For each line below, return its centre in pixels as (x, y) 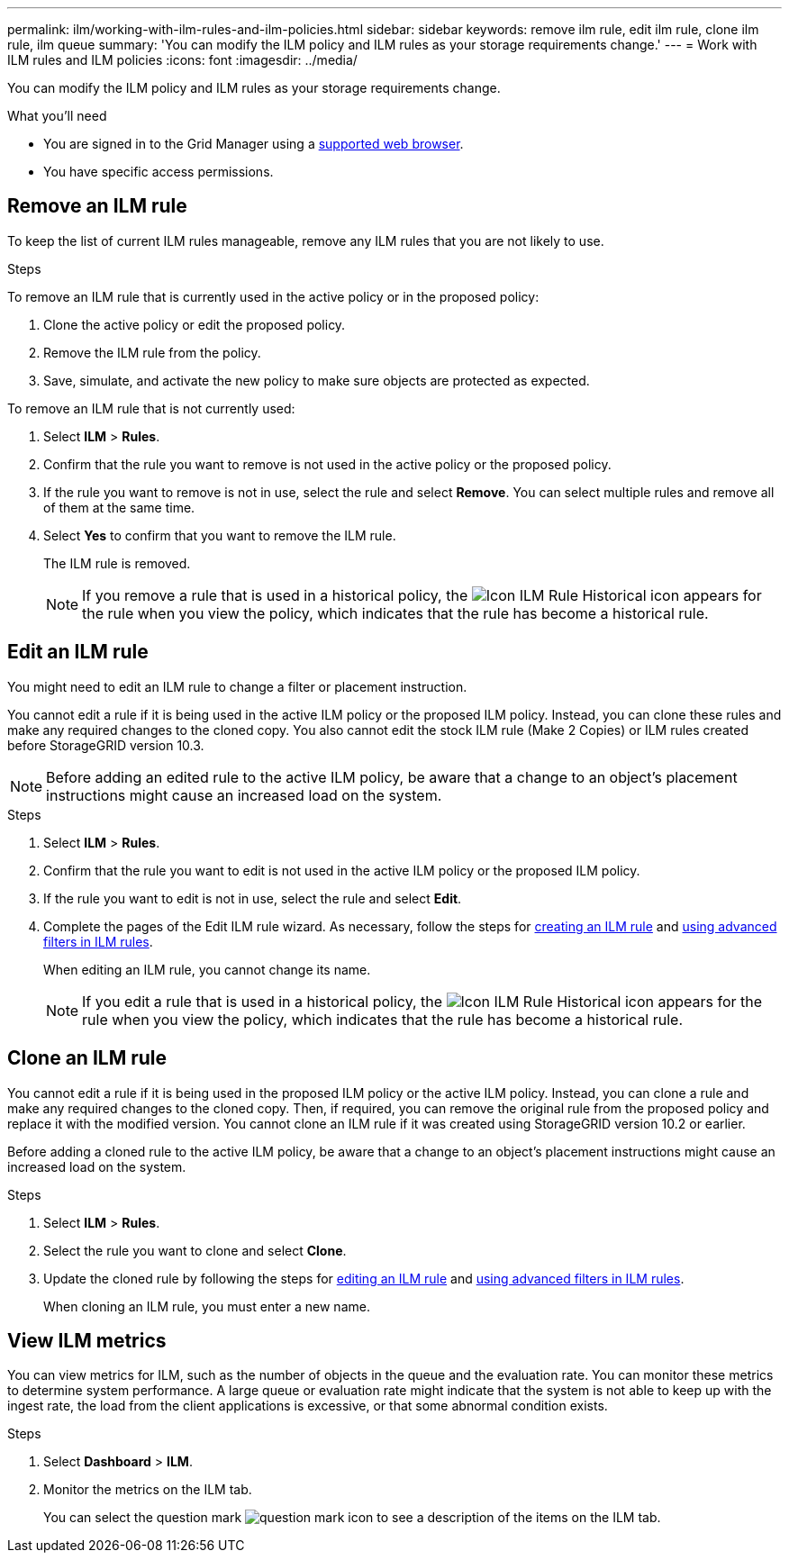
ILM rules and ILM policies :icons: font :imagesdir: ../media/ (182, 60)
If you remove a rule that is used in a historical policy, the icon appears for (422, 595)
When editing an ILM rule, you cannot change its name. (207, 969)
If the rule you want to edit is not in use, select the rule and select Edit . (253, 898)
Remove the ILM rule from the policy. (152, 352)
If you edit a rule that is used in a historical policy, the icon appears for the (422, 1001)
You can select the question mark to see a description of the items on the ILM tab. (352, 1518)
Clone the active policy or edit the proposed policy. (195, 324)
